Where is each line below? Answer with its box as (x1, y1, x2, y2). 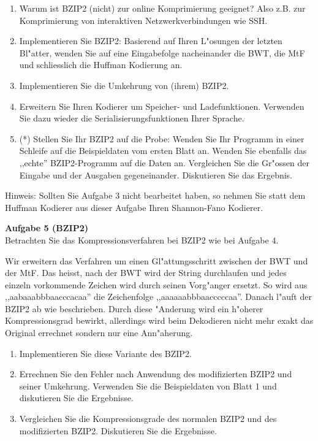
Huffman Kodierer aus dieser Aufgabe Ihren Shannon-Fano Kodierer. (5, 201, 263, 213)
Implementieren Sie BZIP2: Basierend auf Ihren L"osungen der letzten (19, 34, 282, 47)
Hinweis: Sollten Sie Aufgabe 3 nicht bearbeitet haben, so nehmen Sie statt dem (5, 189, 306, 202)
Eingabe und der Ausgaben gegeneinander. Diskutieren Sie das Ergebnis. (19, 168, 293, 181)
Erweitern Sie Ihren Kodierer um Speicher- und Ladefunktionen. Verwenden (19, 99, 305, 112)
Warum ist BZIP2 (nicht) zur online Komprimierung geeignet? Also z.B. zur (19, 2, 306, 14)
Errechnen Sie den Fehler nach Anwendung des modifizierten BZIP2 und (19, 367, 292, 380)
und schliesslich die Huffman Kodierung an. (19, 58, 183, 71)
